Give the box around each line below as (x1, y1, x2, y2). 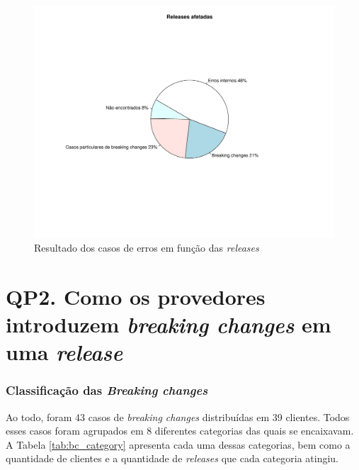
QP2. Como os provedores (6, 281, 266, 310)
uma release (6, 337, 123, 367)
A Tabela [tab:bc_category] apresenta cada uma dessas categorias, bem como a (6, 437, 351, 452)
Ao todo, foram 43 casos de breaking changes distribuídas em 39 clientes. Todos (6, 409, 350, 424)
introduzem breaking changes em (6, 310, 331, 340)
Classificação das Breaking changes (6, 381, 208, 399)
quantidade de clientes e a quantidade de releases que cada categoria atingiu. (6, 451, 339, 466)
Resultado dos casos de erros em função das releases (34, 240, 259, 255)
